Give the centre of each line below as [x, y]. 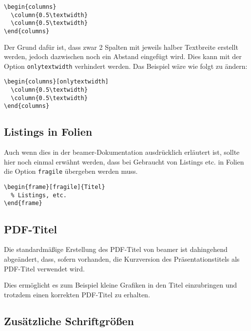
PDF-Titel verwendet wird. [44, 268]
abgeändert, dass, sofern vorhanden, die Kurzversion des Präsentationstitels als [122, 259]
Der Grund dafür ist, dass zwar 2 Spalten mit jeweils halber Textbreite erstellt [121, 47]
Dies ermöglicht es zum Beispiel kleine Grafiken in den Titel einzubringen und [120, 285]
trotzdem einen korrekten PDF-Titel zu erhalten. [77, 294]
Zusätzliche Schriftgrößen [69, 321]
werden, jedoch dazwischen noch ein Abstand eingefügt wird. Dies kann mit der [123, 56]
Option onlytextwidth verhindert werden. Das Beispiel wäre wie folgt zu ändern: [126, 66]
